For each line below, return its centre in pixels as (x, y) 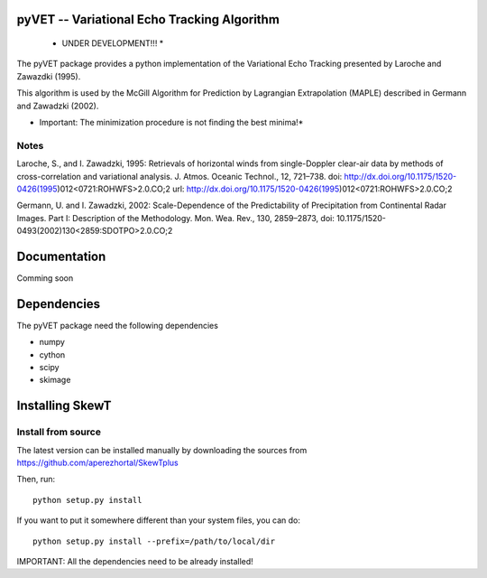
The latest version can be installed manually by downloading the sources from (162, 450)
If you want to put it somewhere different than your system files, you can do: (159, 520)
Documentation (61, 256)
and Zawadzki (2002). (58, 106)
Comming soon (45, 278)
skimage (55, 380)
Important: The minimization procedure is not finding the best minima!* (171, 122)
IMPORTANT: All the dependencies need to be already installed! (135, 561)
